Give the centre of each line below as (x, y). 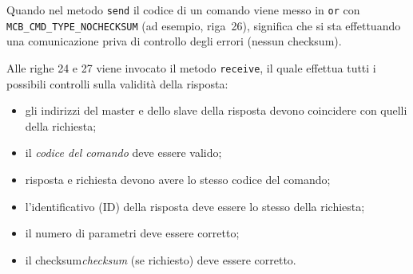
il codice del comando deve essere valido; (123, 153)
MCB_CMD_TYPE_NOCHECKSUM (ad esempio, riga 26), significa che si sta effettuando (204, 25)
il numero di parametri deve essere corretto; (132, 233)
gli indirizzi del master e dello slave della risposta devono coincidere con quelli (216, 110)
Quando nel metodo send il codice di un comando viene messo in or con (183, 10)
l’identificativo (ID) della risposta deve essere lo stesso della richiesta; (195, 206)
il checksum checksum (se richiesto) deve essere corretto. (161, 259)
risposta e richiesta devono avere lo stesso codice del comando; (178, 179)
